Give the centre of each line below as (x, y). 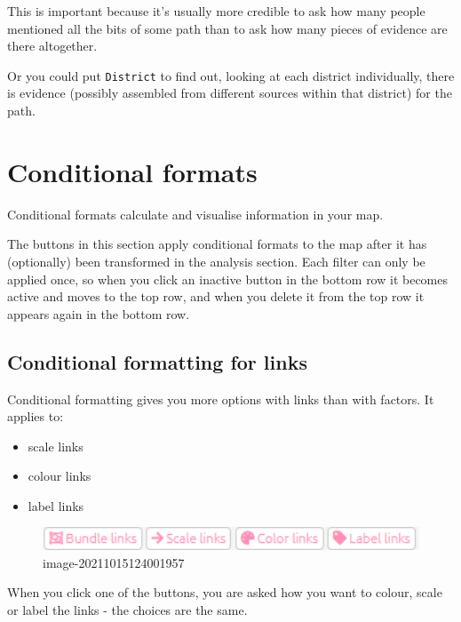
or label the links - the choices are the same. (127, 609)
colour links (60, 476)
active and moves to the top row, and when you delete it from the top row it (216, 296)
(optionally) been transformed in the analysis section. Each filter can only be (216, 261)
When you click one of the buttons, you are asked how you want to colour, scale (225, 592)
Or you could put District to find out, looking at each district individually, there (231, 75)
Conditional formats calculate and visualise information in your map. (195, 214)
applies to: (36, 416)
